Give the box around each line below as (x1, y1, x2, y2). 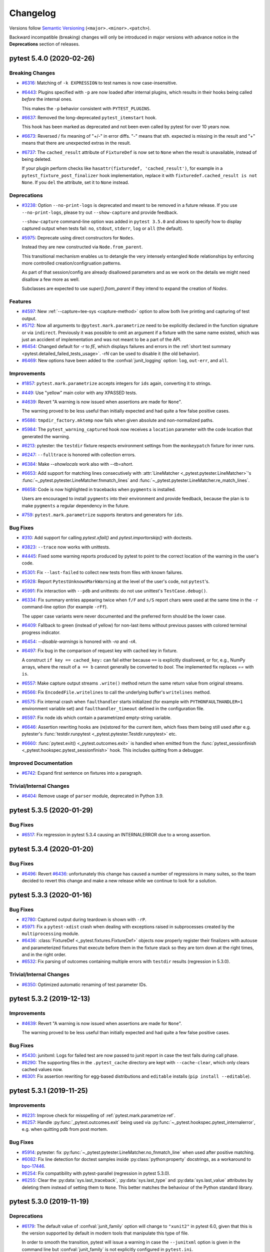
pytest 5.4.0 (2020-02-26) (9, 54, 95, 63)
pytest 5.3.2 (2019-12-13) (9, 995, 90, 1003)
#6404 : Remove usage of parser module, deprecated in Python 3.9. (21, 793, 164, 799)
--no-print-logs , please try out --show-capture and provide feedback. (21, 209, 178, 215)
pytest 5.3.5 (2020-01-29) (9, 806, 93, 815)
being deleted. (21, 156, 52, 162)
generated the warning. (21, 433, 70, 439)
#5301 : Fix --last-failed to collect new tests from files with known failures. (21, 569, 183, 575)
